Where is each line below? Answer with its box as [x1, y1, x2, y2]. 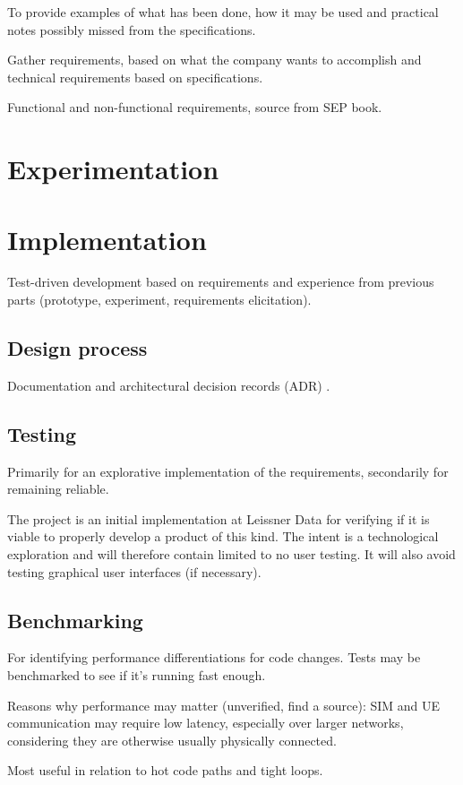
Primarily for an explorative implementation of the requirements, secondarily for [7, 462, 449, 480]
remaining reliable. [7, 479, 109, 498]
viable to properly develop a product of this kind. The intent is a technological [7, 527, 439, 546]
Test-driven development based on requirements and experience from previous [7, 272, 434, 291]
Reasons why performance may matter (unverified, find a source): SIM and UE [7, 695, 441, 714]
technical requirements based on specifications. [7, 67, 263, 86]
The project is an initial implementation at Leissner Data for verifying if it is [7, 509, 430, 528]
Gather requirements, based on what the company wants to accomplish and [7, 50, 422, 69]
